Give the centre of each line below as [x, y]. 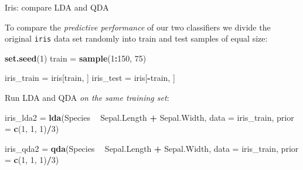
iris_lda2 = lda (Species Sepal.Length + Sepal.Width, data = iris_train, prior [149, 117]
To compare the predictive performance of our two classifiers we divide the [138, 27]
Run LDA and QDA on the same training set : [87, 98]
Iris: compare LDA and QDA [57, 7]
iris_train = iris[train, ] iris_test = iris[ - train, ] [90, 78]
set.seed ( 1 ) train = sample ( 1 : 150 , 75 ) [76, 58]
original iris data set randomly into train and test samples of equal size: [136, 38]
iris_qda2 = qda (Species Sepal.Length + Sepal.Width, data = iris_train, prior [152, 148]
